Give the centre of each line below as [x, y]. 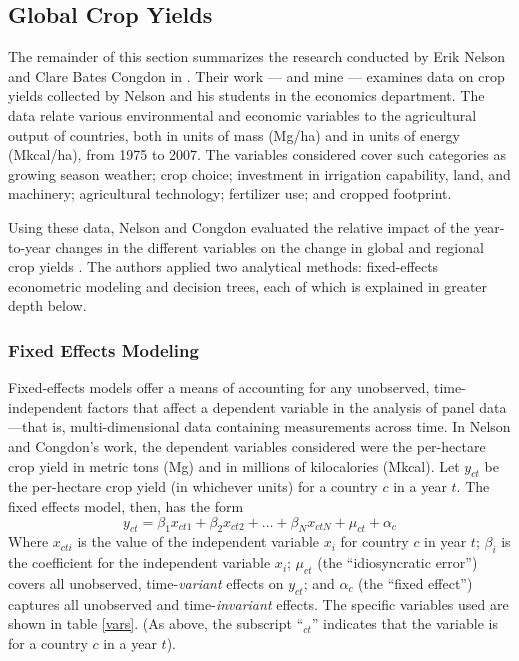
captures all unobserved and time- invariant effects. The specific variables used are [258, 603]
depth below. [47, 305]
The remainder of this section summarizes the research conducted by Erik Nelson [257, 56]
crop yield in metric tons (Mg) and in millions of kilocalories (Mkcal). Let [234, 465]
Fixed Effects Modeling [103, 349]
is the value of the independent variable [198, 541]
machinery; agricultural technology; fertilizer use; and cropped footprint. [230, 193]
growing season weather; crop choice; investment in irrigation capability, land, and [259, 173]
